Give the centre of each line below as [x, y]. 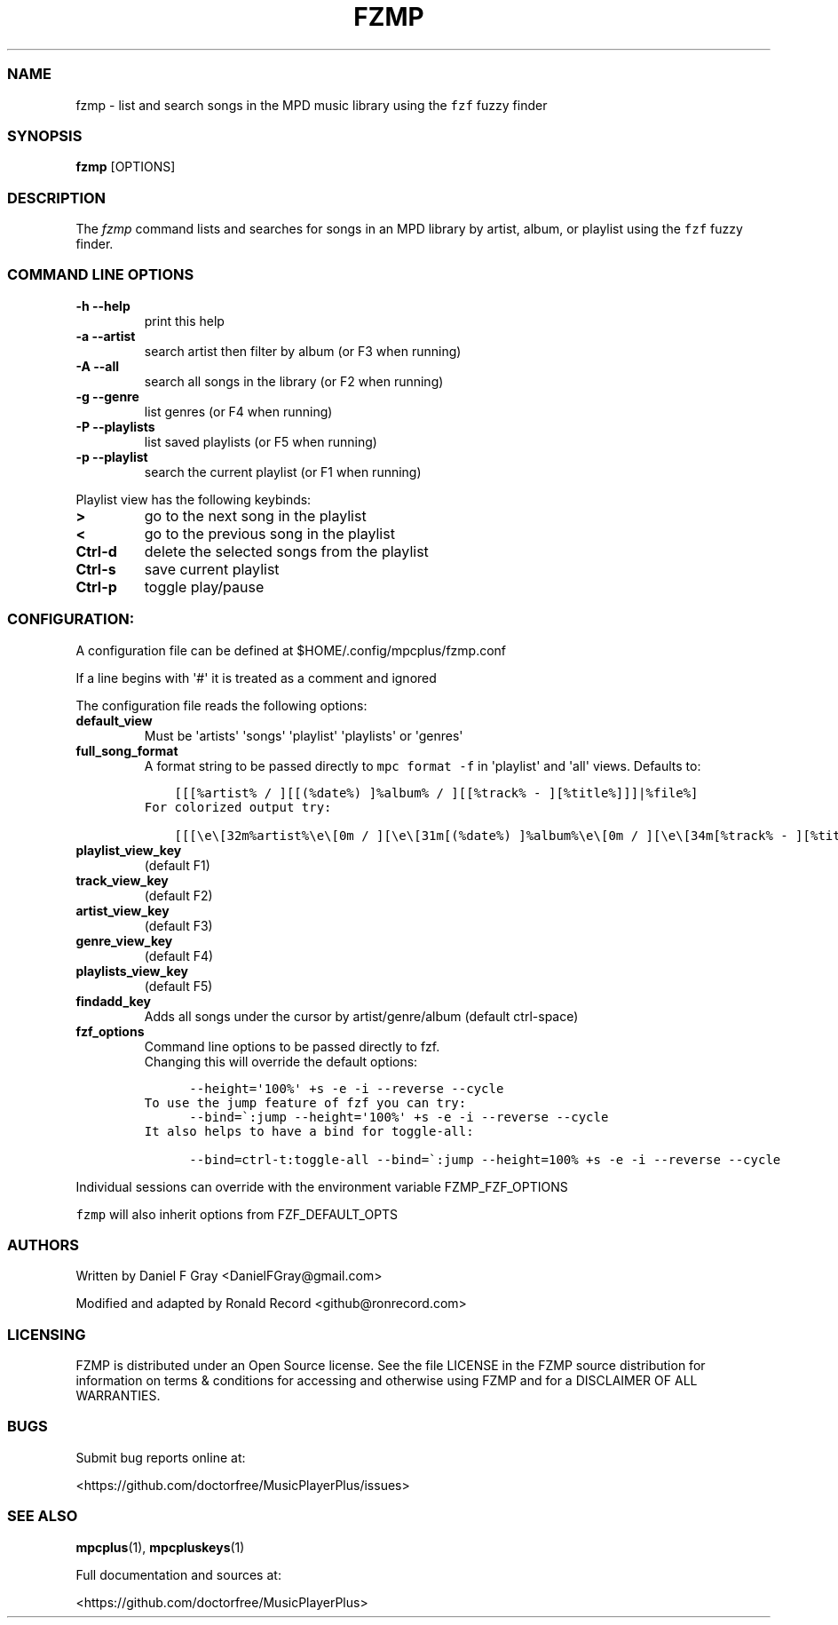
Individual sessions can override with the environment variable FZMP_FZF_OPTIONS [322, 1186]
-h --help [103, 305]
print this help [184, 321]
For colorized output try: [238, 807]
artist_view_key [123, 910]
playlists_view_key [132, 971]
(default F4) [179, 955]
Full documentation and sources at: [178, 1574]
